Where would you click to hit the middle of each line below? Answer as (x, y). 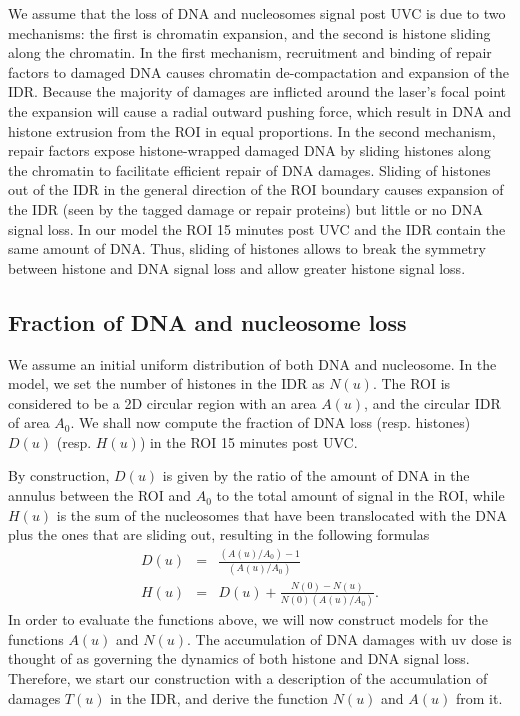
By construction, (59, 475)
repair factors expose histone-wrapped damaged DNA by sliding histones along (249, 150)
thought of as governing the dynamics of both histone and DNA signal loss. (239, 658)
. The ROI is (411, 383)
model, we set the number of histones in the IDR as (166, 383)
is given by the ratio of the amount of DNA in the (316, 475)
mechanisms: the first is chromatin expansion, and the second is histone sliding (249, 32)
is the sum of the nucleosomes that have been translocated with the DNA (281, 514)
